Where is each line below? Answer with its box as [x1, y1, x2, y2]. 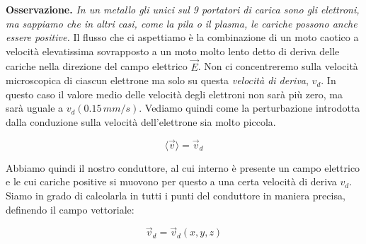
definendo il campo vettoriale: [6, 202, 135, 216]
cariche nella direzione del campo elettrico [6, 59, 188, 74]
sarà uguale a [6, 100, 64, 115]
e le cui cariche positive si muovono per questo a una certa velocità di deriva [6, 174, 337, 189]
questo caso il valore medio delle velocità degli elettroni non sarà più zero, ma [6, 86, 343, 101]
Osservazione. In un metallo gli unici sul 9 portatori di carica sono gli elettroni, [6, 2, 360, 16]
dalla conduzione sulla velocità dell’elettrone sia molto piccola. [6, 114, 276, 129]
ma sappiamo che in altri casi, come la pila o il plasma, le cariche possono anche [6, 16, 358, 30]
